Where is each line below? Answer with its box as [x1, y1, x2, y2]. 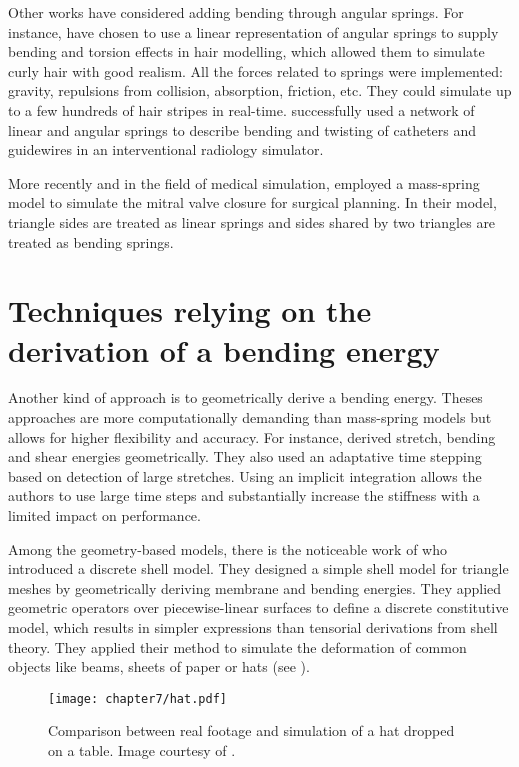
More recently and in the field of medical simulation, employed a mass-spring [8, 172, 480, 193]
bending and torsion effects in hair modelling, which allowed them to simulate [8, 41, 485, 62]
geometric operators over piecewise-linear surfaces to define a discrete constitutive [8, 597, 509, 618]
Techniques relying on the [8, 290, 372, 331]
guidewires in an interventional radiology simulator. [8, 139, 324, 160]
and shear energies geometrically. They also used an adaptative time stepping [8, 446, 482, 467]
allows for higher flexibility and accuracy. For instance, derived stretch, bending [8, 426, 496, 447]
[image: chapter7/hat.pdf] [48, 691, 227, 706]
